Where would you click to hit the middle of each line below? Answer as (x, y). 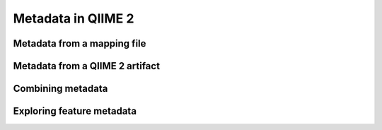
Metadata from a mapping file (80, 43)
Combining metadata (60, 89)
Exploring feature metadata (75, 111)
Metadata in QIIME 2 (74, 18)
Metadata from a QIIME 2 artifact (87, 66)
